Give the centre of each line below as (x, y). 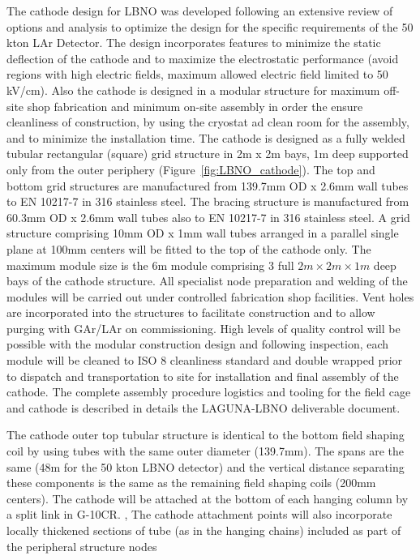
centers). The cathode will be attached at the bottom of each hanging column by (208, 498)
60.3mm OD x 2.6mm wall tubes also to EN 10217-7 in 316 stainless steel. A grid (208, 217)
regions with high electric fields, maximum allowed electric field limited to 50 (197, 74)
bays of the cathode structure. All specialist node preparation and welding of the (207, 281)
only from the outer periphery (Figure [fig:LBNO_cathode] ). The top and (191, 169)
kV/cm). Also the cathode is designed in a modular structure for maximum (193, 90)
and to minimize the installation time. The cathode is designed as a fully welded (206, 137)
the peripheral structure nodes (82, 546)
